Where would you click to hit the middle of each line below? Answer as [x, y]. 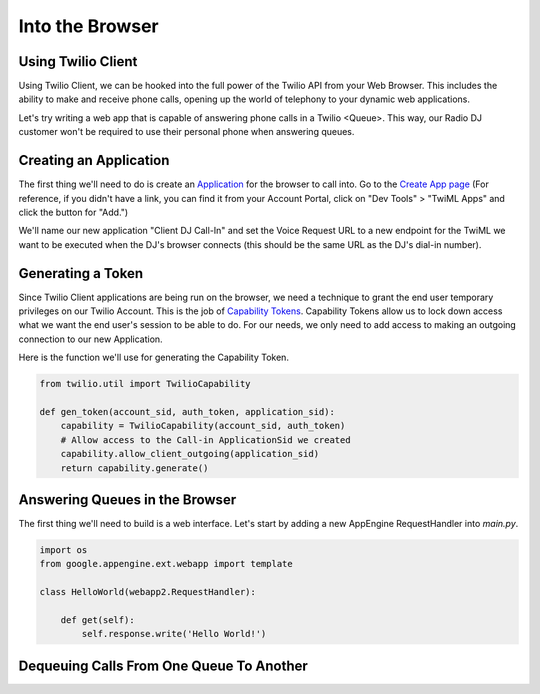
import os [63, 549]
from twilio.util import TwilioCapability [145, 384]
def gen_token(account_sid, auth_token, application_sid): [187, 411]
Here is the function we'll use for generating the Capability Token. [154, 357]
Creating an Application [94, 160]
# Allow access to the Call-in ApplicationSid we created [205, 439]
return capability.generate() [134, 468]
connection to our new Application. [91, 339]
